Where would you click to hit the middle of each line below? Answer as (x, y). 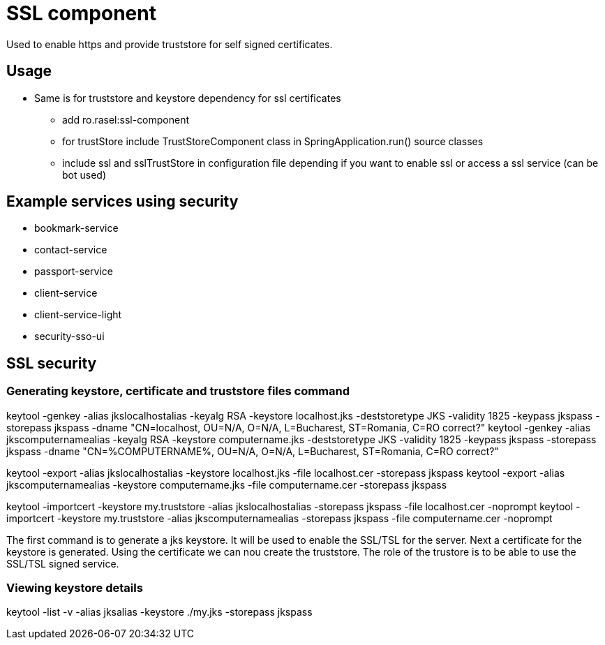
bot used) (84, 175)
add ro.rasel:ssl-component (126, 119)
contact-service (71, 250)
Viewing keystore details (75, 588)
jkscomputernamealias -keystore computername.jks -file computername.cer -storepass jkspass (227, 484)
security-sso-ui (69, 336)
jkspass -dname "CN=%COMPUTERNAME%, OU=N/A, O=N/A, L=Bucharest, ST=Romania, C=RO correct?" (253, 451)
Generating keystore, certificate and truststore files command (178, 391)
